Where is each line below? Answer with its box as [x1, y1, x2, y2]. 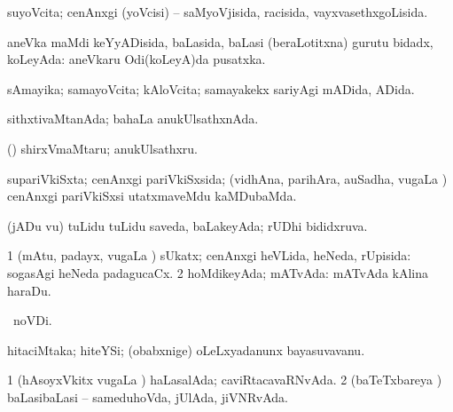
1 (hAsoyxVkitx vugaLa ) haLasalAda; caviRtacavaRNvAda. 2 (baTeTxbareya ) [7, 370, 442, 389]
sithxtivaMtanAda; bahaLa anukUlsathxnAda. [7, 109, 259, 128]
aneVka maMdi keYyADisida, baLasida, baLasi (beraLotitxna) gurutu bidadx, [7, 32, 433, 51]
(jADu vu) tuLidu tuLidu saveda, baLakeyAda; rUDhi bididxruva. [7, 216, 368, 234]
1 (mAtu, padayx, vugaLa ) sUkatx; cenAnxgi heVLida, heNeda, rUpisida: [7, 246, 411, 265]
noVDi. [12, 311, 52, 329]
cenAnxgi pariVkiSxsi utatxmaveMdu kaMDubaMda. [7, 186, 297, 205]
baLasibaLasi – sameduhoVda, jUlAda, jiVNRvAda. [7, 387, 289, 406]
